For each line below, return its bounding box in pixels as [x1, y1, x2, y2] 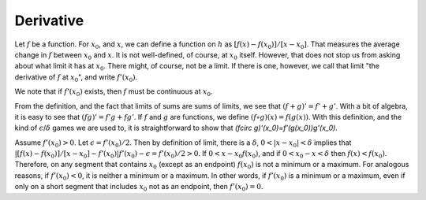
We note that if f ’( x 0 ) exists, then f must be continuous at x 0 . [14, 87, 213, 98]
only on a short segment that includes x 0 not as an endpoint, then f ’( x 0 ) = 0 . [14, 182, 263, 193]
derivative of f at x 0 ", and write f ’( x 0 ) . [14, 72, 138, 83]
